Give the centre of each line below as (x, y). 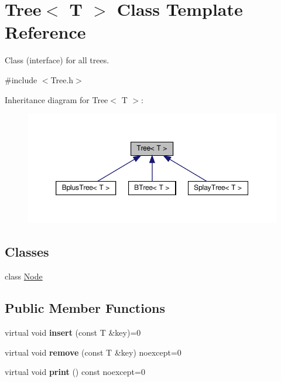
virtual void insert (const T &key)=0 (73, 332)
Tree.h (62, 79)
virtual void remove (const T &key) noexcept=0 (93, 352)
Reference (45, 32)
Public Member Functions (85, 308)
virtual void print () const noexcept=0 (75, 372)
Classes (27, 252)
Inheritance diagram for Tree (56, 99)
